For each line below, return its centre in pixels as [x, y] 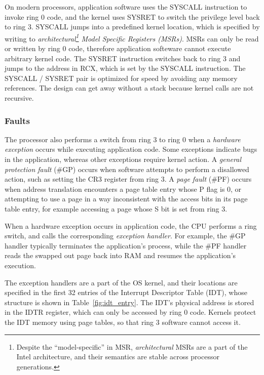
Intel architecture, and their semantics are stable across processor [118, 357]
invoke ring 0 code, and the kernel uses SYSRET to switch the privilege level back [132, 16]
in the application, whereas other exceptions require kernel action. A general [123, 159]
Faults [17, 120]
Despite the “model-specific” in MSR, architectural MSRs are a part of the [132, 346]
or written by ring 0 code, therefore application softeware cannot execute [118, 48]
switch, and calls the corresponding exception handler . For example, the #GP [125, 236]
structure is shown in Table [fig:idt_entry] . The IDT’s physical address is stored [129, 302]
